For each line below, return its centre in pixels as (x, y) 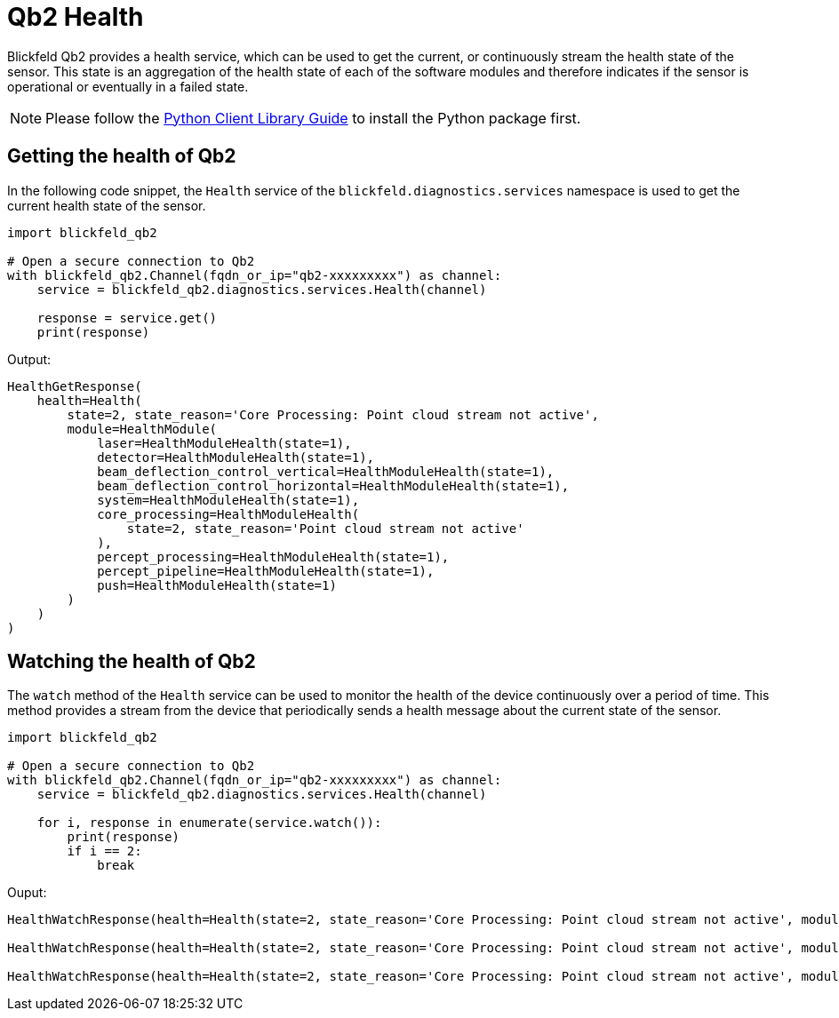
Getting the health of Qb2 (122, 156)
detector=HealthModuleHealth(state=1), (236, 457)
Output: (29, 359)
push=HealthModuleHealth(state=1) (217, 585)
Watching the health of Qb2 (132, 662)
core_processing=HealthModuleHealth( (228, 514)
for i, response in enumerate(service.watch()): (209, 823)
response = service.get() (127, 318)
